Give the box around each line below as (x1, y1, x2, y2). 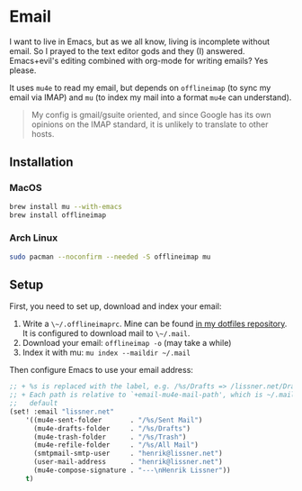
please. (9, 65, 37, 76)
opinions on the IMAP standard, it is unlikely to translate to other (31, 119, 269, 130)
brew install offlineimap (9, 210, 106, 220)
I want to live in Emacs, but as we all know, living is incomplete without (9, 36, 270, 47)
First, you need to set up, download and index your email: (9, 301, 222, 312)
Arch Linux (9, 232, 58, 244)
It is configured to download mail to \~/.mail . (22, 328, 191, 339)
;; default (9, 399, 58, 408)
